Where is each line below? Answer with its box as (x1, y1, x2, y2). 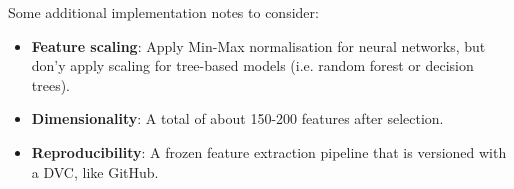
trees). (31, 74, 71, 95)
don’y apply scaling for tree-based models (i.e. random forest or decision (31, 55, 474, 76)
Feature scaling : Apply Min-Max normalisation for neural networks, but (31, 35, 486, 56)
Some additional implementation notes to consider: (8, 2, 319, 22)
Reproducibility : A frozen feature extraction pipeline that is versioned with (31, 141, 507, 162)
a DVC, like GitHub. (31, 161, 159, 182)
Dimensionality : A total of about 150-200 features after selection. (31, 108, 444, 129)
